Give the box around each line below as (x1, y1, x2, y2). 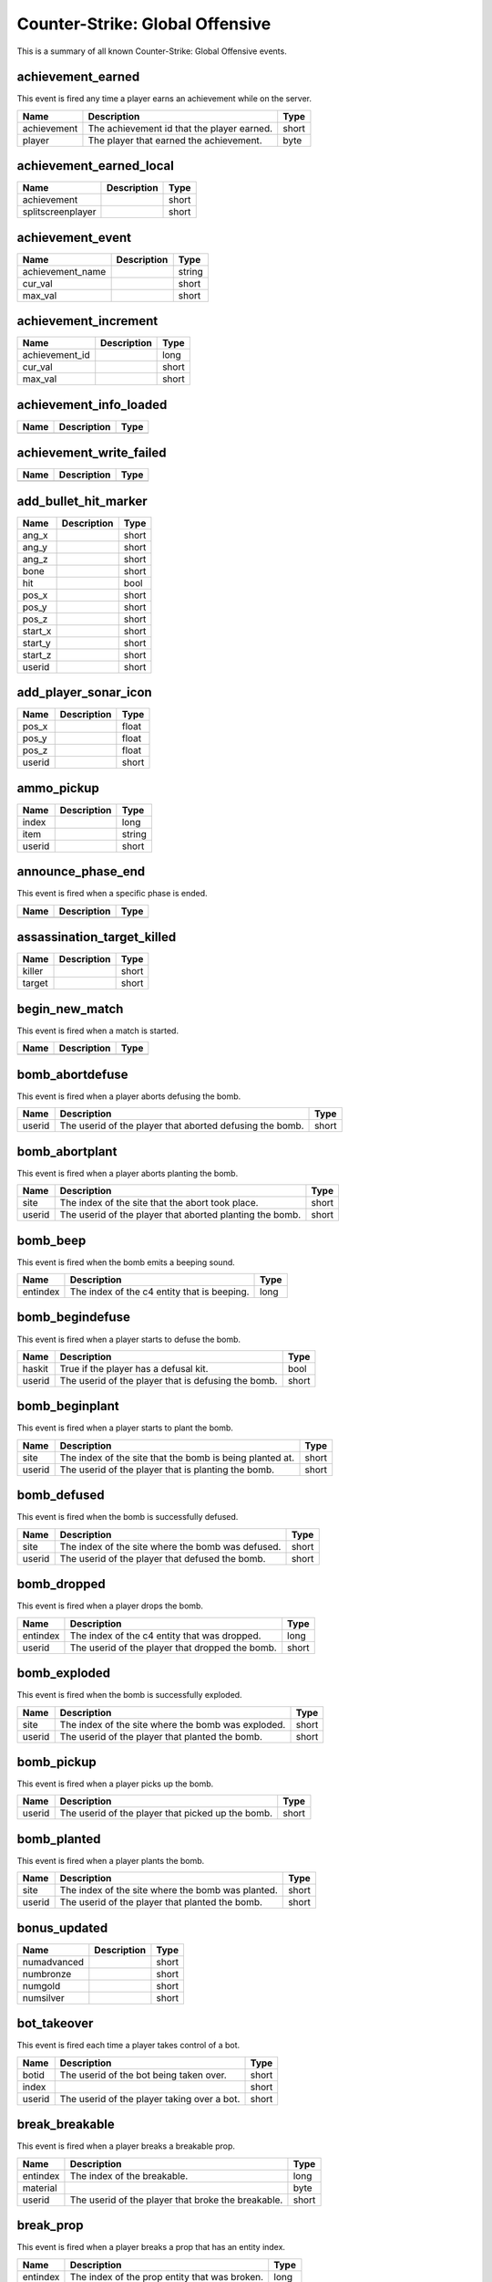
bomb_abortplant (16, 1144, 118, 1159)
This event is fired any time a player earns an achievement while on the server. (16, 93, 313, 104)
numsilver (22, 1991, 65, 2004)
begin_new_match (16, 1000, 124, 1017)
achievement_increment (16, 313, 159, 329)
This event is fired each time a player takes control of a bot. (16, 2040, 241, 2051)
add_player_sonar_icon (16, 685, 152, 700)
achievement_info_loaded (16, 397, 168, 413)
